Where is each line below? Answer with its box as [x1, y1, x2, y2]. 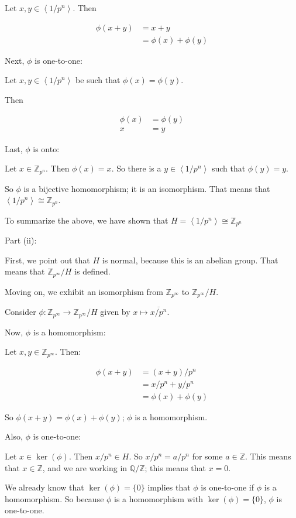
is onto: [33, 142, 60, 155]
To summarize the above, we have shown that [5, 214, 168, 226]
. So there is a [111, 162, 161, 174]
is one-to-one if [201, 481, 254, 493]
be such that [75, 74, 121, 86]
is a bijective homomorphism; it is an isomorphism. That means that [23, 182, 270, 194]
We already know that [5, 481, 84, 493]
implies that [147, 481, 191, 493]
